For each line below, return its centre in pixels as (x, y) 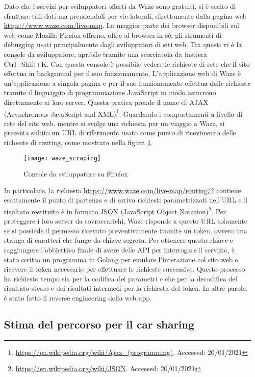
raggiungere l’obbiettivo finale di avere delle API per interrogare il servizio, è (119, 250)
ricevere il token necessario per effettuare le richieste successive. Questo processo (125, 269)
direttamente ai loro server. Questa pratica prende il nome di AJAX (106, 102)
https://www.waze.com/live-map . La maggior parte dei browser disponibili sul (122, 25)
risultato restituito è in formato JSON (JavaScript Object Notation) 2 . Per (115, 211)
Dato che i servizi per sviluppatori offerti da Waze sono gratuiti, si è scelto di (120, 6)
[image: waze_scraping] (62, 158)
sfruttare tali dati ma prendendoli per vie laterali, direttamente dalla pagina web (125, 15)
